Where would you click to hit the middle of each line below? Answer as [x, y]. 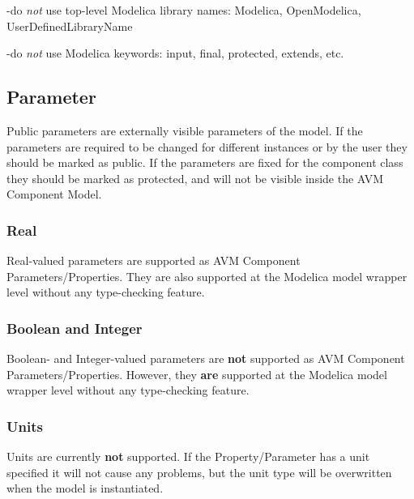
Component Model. [54, 194]
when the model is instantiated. [85, 488]
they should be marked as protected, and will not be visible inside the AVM [195, 178]
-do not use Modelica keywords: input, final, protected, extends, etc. [175, 53]
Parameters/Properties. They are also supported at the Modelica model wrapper [207, 276]
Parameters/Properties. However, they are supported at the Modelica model [197, 374]
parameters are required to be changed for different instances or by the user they [207, 146]
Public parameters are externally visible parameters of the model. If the [185, 130]
